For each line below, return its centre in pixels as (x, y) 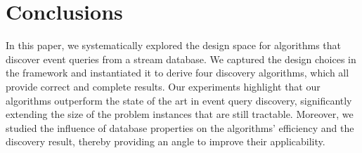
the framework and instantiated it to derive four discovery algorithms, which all (177, 73)
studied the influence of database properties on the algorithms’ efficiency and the (180, 127)
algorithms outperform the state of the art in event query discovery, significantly (179, 100)
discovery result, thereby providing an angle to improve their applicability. (166, 141)
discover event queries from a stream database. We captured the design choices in (181, 59)
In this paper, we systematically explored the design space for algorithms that (173, 45)
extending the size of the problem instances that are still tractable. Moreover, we (180, 114)
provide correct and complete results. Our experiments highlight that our (163, 86)
